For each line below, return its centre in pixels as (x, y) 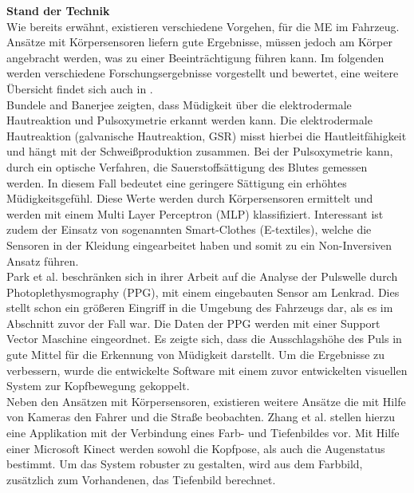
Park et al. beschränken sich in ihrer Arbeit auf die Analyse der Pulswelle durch (202, 276)
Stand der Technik (58, 10)
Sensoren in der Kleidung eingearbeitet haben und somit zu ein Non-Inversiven (199, 245)
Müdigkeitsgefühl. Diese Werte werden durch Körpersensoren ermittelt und (190, 198)
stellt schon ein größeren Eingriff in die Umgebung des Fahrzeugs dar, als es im (200, 308)
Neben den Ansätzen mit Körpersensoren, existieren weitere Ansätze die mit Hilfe (206, 401)
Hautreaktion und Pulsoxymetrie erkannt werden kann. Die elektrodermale (189, 120)
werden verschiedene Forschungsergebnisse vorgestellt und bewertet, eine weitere (203, 73)
